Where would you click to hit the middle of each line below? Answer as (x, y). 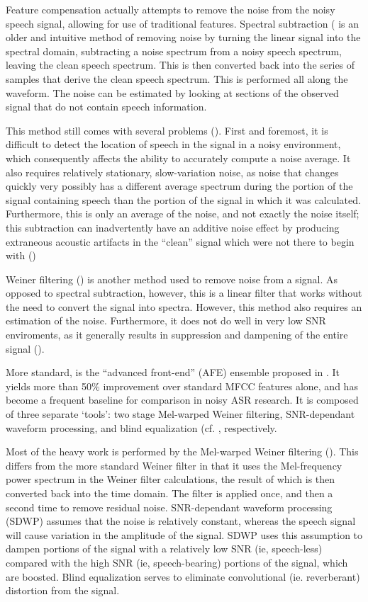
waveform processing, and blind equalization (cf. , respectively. (141, 427)
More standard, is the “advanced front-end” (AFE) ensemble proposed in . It (173, 372)
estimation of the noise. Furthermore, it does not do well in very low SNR (166, 320)
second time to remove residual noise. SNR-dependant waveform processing (169, 507)
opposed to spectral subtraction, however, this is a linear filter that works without (184, 293)
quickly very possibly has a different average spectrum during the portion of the (179, 186)
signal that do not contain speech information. (106, 107)
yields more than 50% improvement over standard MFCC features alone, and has (182, 386)
